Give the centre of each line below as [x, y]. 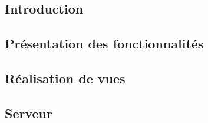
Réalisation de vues [65, 78]
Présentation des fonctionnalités [104, 43]
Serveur [29, 113]
